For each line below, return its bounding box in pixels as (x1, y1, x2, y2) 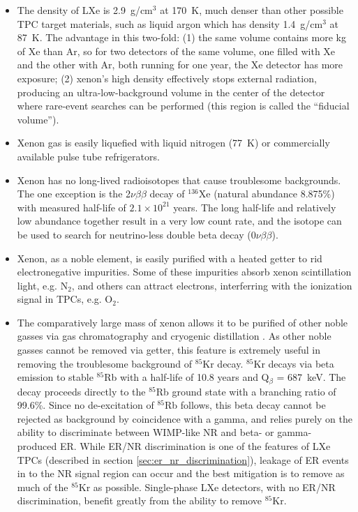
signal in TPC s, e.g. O (17, 292, 113, 306)
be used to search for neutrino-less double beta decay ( (17, 227, 251, 241)
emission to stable (17, 370, 94, 384)
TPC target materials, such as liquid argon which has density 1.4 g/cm (17, 16, 323, 31)
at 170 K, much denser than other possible (160, 3, 343, 17)
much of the (17, 479, 68, 494)
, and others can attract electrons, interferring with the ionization (71, 278, 352, 292)
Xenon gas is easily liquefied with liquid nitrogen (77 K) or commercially (17, 135, 330, 150)
